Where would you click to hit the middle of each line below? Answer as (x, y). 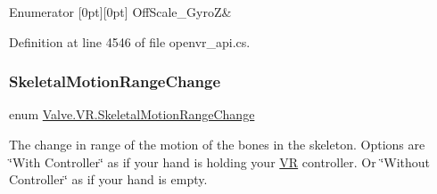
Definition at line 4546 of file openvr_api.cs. (130, 41)
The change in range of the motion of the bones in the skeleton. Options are (217, 144)
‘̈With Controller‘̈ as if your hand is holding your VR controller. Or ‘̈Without (220, 162)
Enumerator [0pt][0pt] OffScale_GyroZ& (120, 12)
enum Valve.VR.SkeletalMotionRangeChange (132, 114)
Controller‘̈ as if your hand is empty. (108, 179)
